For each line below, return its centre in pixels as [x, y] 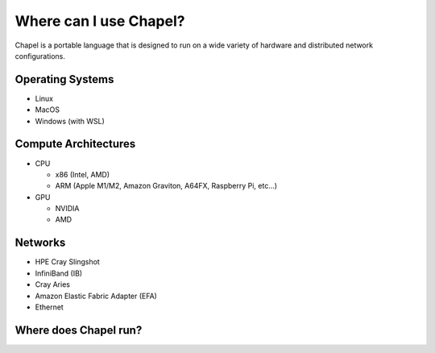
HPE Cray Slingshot [67, 262]
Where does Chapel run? [79, 330]
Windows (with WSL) [70, 121]
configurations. [40, 56]
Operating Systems [64, 79]
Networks [40, 243]
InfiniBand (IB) [59, 273]
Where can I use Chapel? [100, 21]
